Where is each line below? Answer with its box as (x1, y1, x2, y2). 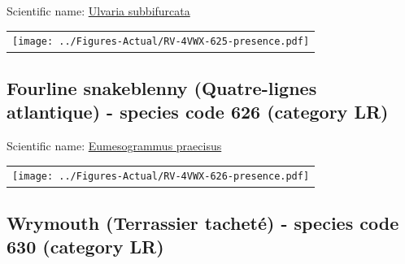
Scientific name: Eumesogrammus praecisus (7, 137, 222, 154)
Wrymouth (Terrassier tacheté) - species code (7, 210, 399, 235)
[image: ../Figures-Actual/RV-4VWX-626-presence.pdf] (12, 171, 310, 183)
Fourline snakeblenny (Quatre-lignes (7, 75, 317, 100)
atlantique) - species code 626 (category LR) (7, 99, 389, 124)
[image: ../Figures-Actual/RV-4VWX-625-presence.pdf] (12, 36, 310, 48)
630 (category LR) (7, 234, 164, 259)
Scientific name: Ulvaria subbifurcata (7, 2, 190, 19)
